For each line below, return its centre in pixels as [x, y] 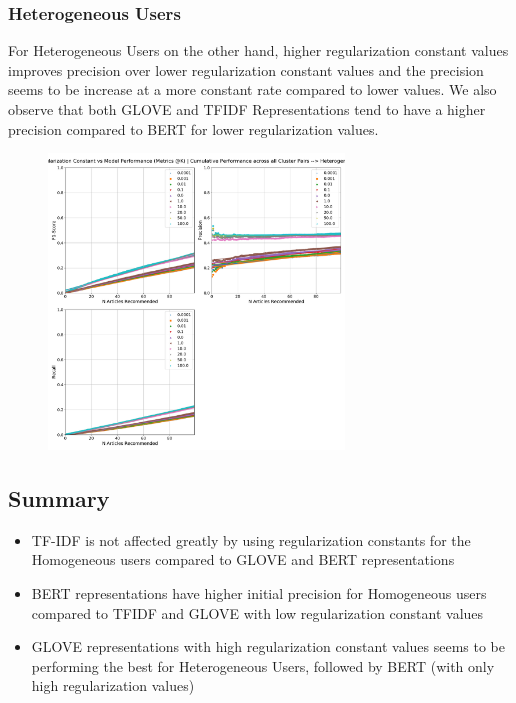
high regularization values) [113, 685]
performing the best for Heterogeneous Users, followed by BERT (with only [263, 665]
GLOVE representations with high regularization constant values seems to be [268, 646]
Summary [59, 497]
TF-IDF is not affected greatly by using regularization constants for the [251, 539]
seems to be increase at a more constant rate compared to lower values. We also [252, 89]
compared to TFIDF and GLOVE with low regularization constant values [257, 612]
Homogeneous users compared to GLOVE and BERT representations [243, 559]
